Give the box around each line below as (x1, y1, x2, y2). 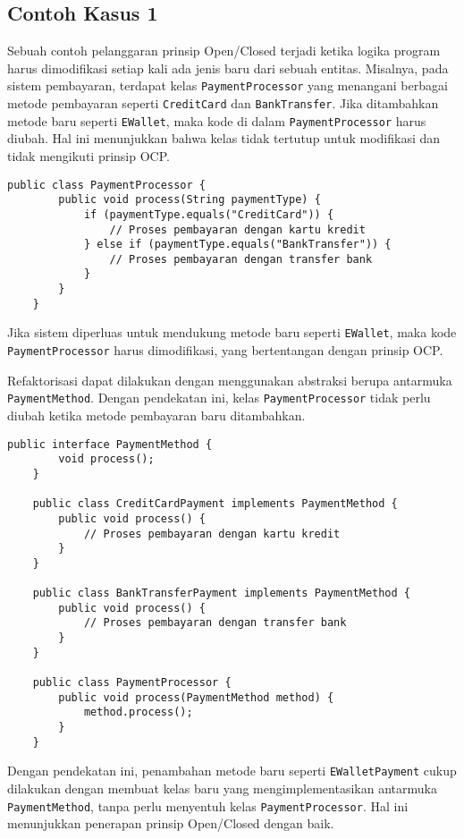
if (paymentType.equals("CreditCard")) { (83, 208, 334, 221)
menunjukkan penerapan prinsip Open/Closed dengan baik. (7, 814, 334, 833)
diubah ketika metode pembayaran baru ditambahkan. (7, 406, 306, 425)
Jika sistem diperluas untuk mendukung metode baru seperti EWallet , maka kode (7, 323, 457, 342)
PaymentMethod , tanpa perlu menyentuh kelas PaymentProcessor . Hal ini (7, 796, 409, 815)
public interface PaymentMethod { (7, 437, 213, 451)
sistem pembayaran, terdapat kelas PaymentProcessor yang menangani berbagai (7, 76, 448, 95)
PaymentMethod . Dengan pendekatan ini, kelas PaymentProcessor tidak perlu (7, 388, 431, 407)
